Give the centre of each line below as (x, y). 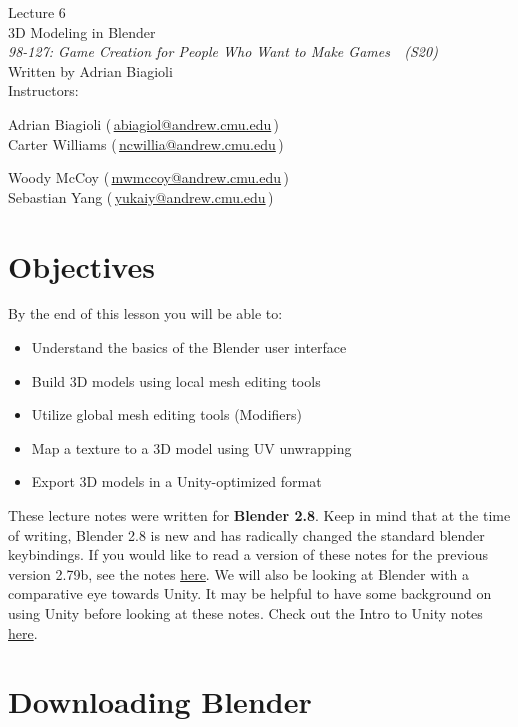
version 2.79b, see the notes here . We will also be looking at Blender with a (239, 573)
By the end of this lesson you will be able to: (145, 313)
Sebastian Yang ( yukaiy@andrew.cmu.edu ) (141, 196)
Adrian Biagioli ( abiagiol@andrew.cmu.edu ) (143, 123)
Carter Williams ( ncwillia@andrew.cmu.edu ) (146, 143)
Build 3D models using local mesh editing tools (176, 380)
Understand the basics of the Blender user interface (189, 347)
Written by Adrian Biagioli (90, 70)
